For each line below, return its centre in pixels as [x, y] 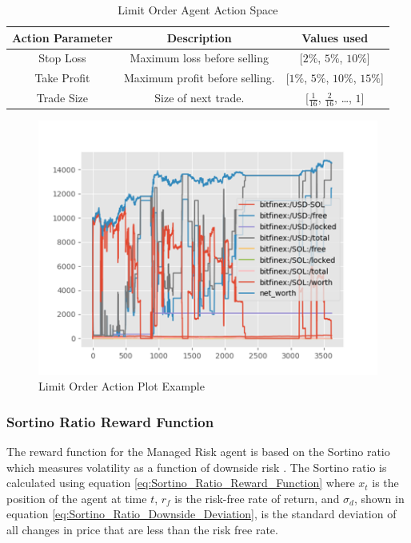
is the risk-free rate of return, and [257, 498]
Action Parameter [62, 37]
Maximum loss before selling [199, 58]
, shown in [379, 498]
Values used [335, 37]
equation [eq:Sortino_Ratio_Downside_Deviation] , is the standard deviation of [202, 514]
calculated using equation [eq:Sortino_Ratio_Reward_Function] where [181, 483]
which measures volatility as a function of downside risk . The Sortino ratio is [197, 467]
